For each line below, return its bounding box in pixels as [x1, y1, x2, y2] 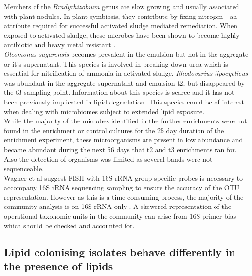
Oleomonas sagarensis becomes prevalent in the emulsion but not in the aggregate [4, 49, 249, 59]
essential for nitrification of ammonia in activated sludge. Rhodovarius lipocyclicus [4, 68, 248, 78]
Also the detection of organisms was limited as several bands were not [4, 154, 213, 164]
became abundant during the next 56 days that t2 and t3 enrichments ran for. [4, 144, 237, 154]
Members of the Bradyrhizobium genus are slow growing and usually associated [4, 1, 239, 11]
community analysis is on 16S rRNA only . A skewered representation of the [4, 201, 231, 211]
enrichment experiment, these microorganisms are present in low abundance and [4, 135, 243, 145]
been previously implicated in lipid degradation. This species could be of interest [4, 96, 245, 106]
